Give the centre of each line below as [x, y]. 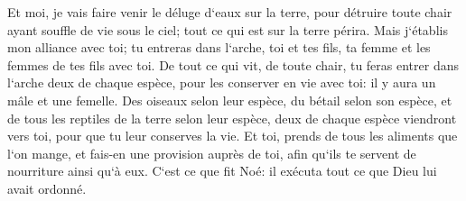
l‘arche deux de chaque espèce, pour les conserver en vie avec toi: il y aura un [222, 82]
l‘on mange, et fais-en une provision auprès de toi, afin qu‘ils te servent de [212, 153]
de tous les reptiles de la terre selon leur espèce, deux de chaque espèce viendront [232, 118]
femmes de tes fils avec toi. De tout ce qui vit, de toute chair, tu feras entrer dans [233, 64]
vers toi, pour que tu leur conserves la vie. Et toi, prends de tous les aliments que [233, 136]
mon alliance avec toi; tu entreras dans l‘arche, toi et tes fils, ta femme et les [219, 47]
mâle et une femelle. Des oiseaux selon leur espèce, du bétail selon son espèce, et [230, 100]
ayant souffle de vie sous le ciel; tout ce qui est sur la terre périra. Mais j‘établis [228, 29]
